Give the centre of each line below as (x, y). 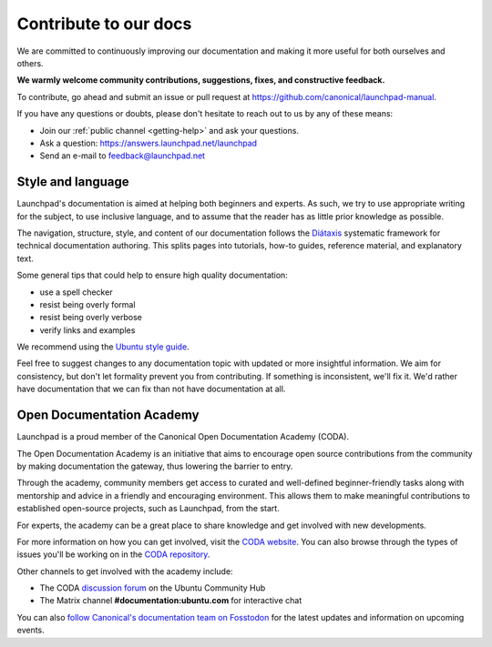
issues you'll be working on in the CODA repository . (113, 554)
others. (31, 63)
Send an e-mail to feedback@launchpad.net (122, 156)
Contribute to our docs (104, 24)
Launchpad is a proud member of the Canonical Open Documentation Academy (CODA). (183, 437)
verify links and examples (87, 330)
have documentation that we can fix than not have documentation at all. (151, 389)
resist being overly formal (87, 304)
